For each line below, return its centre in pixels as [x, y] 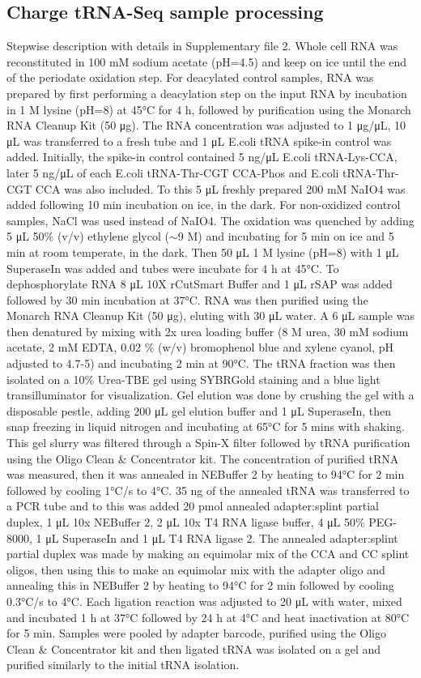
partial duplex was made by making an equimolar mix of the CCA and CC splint [208, 554]
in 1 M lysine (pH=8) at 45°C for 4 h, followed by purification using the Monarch [209, 109]
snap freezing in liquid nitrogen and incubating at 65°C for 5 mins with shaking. [206, 426]
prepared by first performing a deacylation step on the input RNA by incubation [207, 93]
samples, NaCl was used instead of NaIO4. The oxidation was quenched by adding [210, 220]
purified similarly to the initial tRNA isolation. [123, 665]
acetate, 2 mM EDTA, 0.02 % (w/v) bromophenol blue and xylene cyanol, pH [200, 347]
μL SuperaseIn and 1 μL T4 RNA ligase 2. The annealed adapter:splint [222, 537]
